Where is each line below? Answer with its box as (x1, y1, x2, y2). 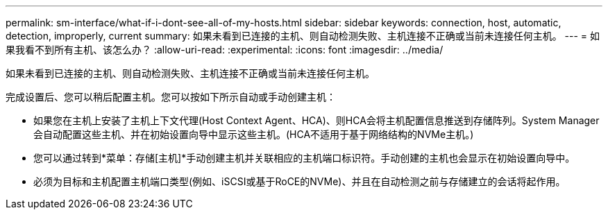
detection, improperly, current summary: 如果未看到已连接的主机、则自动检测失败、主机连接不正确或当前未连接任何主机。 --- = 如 (6, 30, 600, 42)
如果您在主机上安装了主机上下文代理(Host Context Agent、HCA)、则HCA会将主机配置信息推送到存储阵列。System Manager (33, 114, 600, 126)
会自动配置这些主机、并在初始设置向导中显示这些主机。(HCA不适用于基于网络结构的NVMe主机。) (33, 128, 474, 140)
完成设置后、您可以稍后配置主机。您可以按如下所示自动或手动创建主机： (6, 91, 336, 103)
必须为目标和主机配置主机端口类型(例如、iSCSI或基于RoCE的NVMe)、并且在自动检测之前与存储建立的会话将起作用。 (33, 175, 566, 187)
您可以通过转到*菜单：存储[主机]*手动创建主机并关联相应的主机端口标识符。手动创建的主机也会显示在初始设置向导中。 (33, 152, 575, 164)
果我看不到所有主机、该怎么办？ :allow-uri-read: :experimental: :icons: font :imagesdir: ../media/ (6, 44, 444, 55)
